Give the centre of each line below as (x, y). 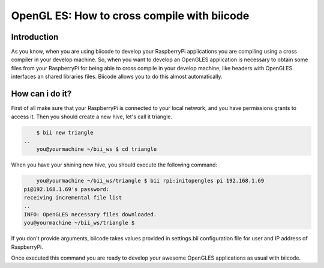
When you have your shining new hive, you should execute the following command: (114, 165)
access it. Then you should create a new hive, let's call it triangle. (92, 117)
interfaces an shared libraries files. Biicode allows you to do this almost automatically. (117, 77)
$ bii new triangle (65, 132)
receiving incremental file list (73, 198)
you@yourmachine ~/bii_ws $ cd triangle (97, 149)
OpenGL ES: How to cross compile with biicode (130, 16)
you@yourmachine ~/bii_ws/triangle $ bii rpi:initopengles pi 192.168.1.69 (150, 181)
